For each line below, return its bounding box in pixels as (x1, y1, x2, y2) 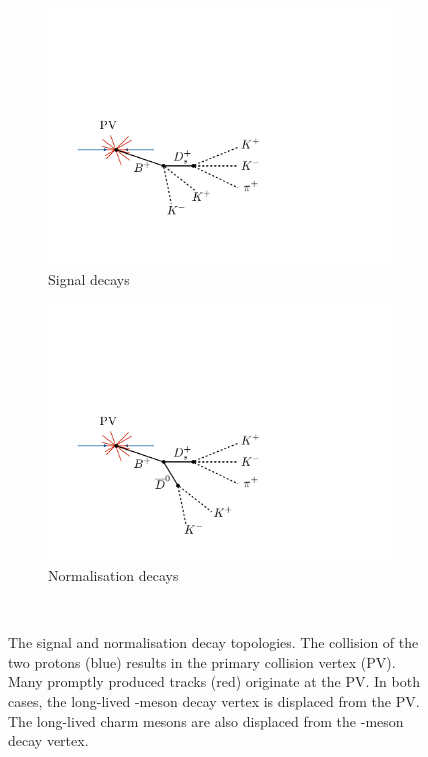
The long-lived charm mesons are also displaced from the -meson (8, 710, 404, 731)
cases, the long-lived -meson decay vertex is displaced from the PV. (8, 691, 420, 712)
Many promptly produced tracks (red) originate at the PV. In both (8, 671, 420, 692)
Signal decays (48, 269, 130, 290)
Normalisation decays (48, 565, 179, 586)
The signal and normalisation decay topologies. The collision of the (8, 632, 419, 653)
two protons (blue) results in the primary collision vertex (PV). (8, 651, 396, 672)
